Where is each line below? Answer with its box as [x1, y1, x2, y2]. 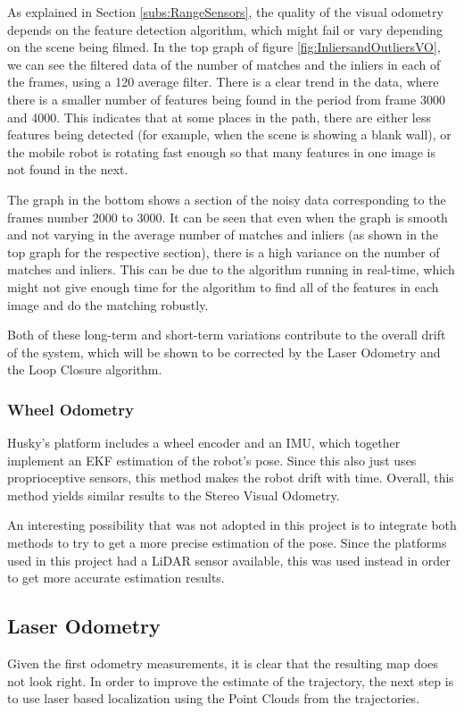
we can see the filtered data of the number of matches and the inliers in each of [7, 55, 441, 73]
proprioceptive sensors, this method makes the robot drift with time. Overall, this [7, 468, 454, 487]
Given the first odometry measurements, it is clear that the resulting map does [7, 654, 438, 673]
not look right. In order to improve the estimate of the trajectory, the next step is [7, 671, 454, 690]
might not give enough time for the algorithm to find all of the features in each [7, 277, 439, 296]
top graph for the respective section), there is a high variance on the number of [7, 242, 440, 261]
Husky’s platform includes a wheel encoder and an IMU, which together [7, 433, 401, 452]
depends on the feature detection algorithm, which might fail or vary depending [7, 20, 443, 38]
